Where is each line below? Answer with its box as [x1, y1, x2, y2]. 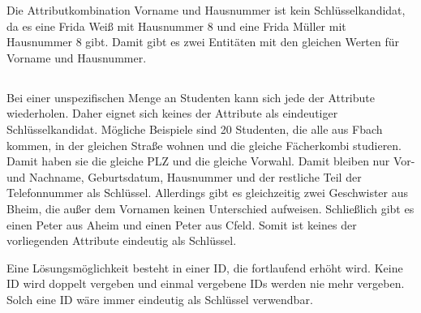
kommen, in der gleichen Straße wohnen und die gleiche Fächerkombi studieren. [6, 136, 402, 153]
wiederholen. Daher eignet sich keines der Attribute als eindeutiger [6, 105, 338, 122]
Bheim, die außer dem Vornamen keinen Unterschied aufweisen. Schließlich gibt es [6, 199, 415, 217]
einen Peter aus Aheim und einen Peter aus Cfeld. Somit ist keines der [6, 216, 357, 233]
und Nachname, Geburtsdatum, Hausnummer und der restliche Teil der [6, 168, 362, 185]
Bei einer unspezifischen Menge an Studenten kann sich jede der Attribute [6, 88, 375, 105]
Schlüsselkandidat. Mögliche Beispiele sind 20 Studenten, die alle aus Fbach [6, 120, 383, 137]
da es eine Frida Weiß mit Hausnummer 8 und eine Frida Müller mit [6, 17, 346, 34]
